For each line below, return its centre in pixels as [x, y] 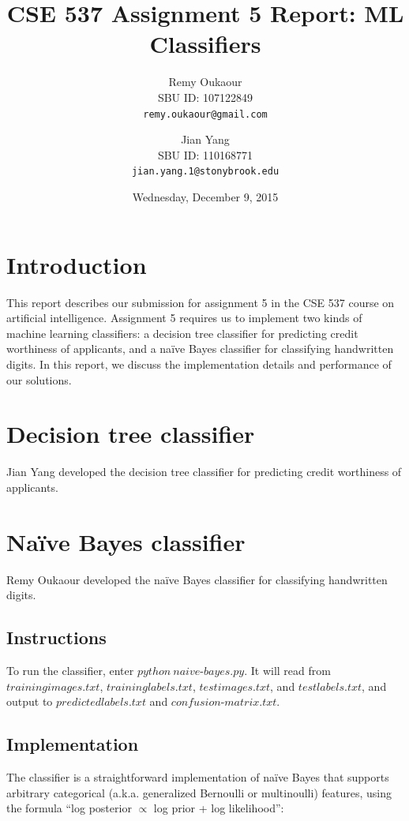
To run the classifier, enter [70, 670]
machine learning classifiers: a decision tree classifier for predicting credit [182, 333]
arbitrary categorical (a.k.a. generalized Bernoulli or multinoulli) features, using [199, 792]
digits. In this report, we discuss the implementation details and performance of [199, 364]
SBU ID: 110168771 [205, 154]
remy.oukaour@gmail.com [205, 114]
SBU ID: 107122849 [205, 97]
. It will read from [287, 670]
